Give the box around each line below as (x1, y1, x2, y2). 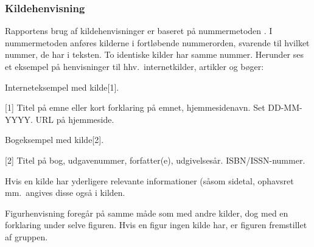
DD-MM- (268, 101, 302, 114)
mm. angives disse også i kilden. (5, 186, 125, 199)
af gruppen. (5, 230, 48, 243)
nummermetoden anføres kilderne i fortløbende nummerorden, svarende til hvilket (5, 36, 310, 49)
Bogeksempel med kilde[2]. (5, 133, 104, 146)
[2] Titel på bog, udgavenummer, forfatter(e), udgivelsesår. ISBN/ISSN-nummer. (5, 153, 305, 166)
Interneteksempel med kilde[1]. (5, 80, 119, 93)
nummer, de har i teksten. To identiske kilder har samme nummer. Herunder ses (5, 48, 304, 61)
